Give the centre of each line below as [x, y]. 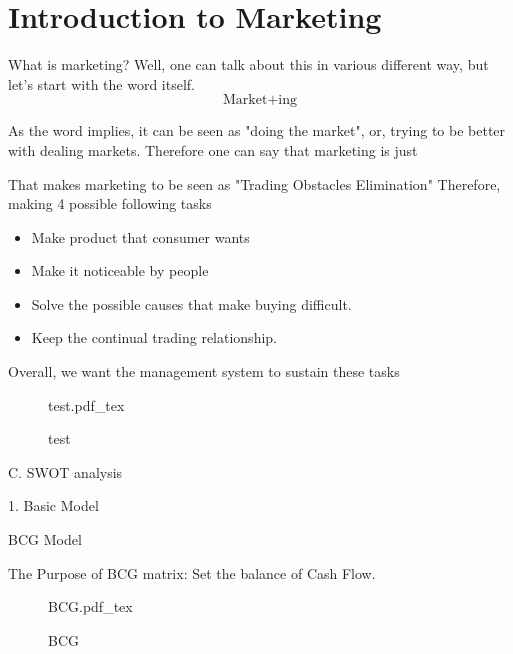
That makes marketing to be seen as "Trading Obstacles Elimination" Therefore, [254, 183]
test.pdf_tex [86, 404]
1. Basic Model [53, 505]
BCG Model [45, 539]
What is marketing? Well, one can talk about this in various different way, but [248, 64]
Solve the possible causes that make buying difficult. [191, 303]
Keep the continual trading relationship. [154, 337]
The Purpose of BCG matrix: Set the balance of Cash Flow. [192, 572]
